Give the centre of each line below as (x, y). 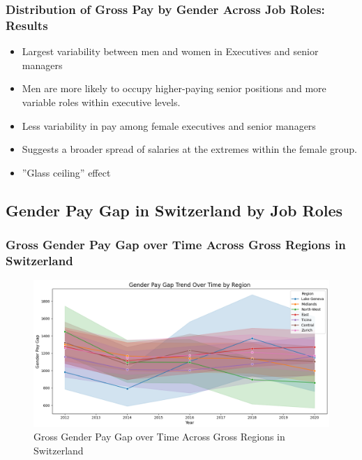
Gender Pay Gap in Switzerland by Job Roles (174, 210)
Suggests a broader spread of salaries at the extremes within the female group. (189, 149)
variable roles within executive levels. (101, 102)
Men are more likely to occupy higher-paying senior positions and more (174, 88)
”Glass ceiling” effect (66, 172)
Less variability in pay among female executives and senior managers (169, 125)
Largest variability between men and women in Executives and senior (170, 51)
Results (27, 25)
